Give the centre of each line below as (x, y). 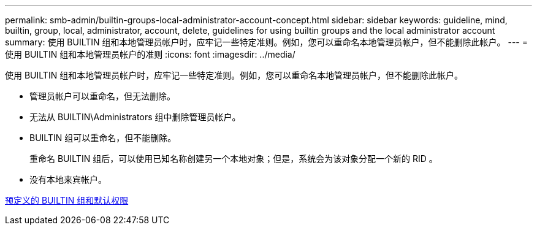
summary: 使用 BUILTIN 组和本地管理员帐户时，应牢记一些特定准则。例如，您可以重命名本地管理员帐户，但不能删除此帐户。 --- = (266, 42)
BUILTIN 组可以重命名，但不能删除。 (103, 138)
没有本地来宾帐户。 (68, 179)
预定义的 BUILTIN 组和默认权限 (67, 200)
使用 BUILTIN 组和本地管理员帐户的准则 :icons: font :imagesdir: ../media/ (150, 54)
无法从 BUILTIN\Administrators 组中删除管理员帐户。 (135, 117)
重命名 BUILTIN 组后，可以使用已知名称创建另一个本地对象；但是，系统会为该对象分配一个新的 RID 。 (234, 159)
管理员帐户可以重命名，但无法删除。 (102, 96)
